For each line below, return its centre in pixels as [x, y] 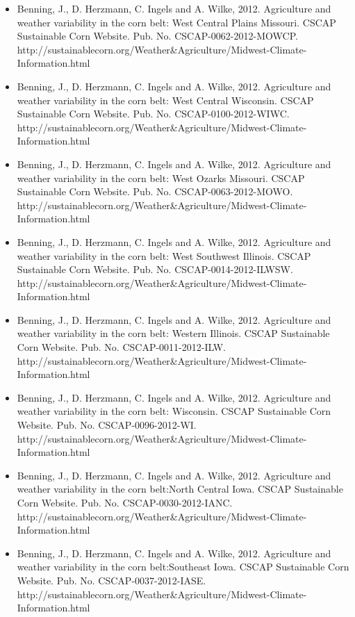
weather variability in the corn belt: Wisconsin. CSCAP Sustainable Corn [174, 411]
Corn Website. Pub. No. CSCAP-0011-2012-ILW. [121, 347]
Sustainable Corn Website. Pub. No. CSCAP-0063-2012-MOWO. [155, 191]
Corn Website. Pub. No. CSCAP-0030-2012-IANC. [125, 502]
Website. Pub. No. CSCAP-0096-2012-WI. [107, 425]
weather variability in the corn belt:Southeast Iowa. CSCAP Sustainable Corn [183, 567]
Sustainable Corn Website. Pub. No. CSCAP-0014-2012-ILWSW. [155, 269]
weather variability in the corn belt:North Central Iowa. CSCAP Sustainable [180, 489]
